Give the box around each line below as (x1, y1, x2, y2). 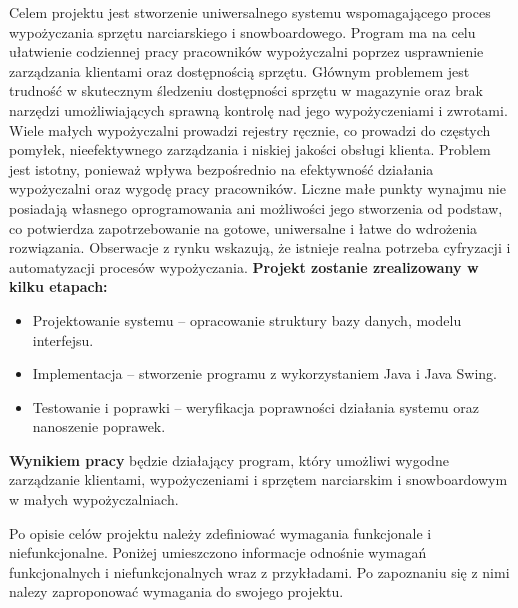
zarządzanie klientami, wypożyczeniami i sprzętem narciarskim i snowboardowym (9, 469, 508, 490)
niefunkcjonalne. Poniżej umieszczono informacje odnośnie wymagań (9, 542, 427, 563)
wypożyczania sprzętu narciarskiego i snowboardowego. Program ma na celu (9, 21, 476, 42)
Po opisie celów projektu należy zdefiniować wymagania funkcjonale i (9, 522, 432, 543)
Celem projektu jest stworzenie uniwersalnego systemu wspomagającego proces (9, 2, 491, 22)
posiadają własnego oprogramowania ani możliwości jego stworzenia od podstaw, (9, 197, 503, 218)
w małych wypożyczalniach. (9, 489, 179, 510)
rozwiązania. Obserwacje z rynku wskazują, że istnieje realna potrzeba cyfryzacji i (9, 237, 511, 258)
